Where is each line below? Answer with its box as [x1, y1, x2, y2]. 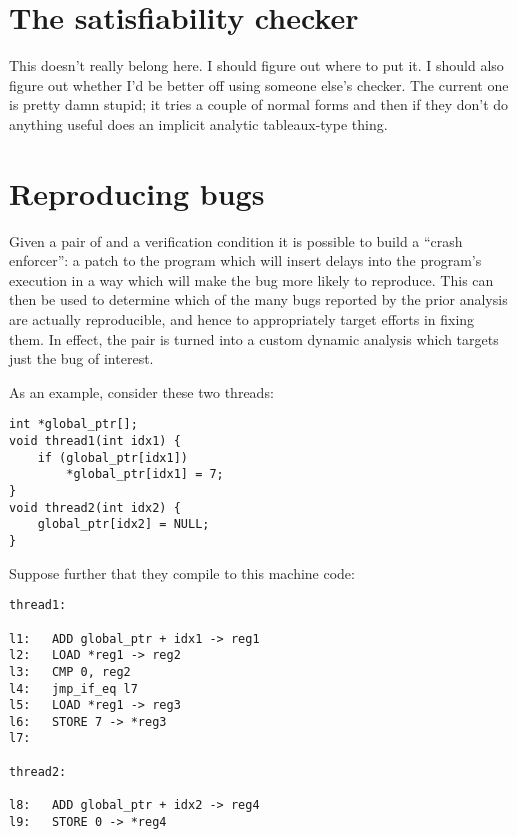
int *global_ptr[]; [9, 417, 138, 432]
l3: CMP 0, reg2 [9, 664, 131, 679]
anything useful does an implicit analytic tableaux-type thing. [9, 113, 388, 134]
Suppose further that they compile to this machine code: [9, 562, 355, 583]
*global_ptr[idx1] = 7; [66, 467, 224, 482]
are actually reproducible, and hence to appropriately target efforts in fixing [9, 309, 475, 329]
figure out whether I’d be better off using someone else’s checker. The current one [9, 74, 509, 95]
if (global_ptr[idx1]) [37, 450, 188, 465]
